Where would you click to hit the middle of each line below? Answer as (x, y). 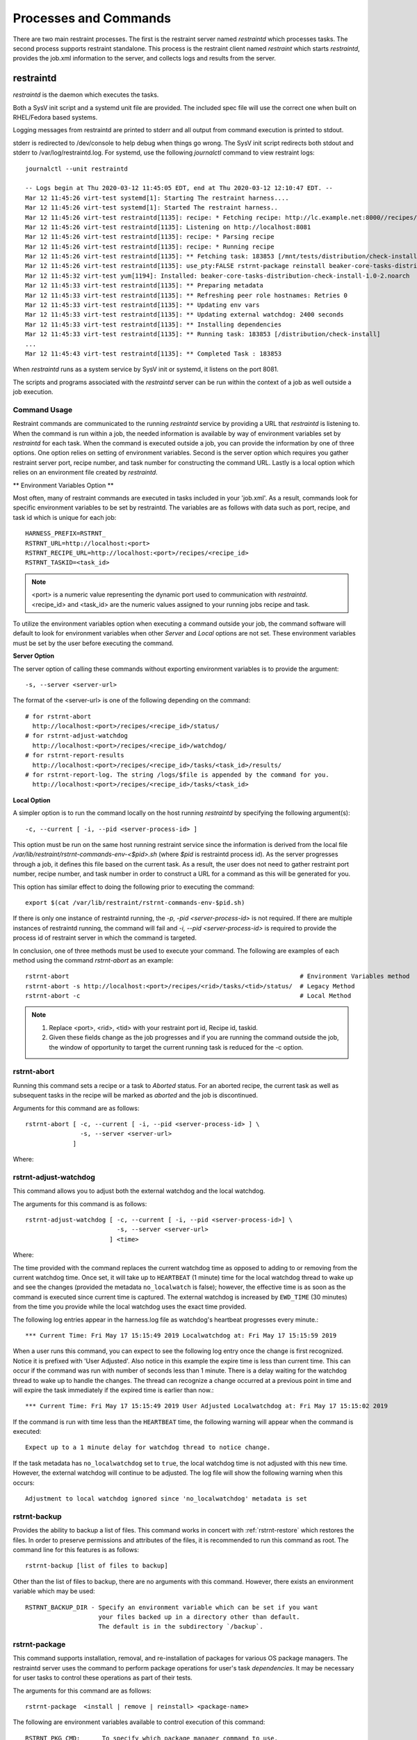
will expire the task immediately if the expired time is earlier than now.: (113, 1390)
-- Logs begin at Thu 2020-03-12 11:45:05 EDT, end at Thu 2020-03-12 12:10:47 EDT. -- (179, 188)
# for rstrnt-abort (58, 716)
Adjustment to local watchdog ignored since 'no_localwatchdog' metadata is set (166, 1499)
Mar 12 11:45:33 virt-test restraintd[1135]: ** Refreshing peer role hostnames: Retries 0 (186, 295)
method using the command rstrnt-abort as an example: (93, 960)
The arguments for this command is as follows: (80, 1203)
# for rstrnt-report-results (75, 756)
